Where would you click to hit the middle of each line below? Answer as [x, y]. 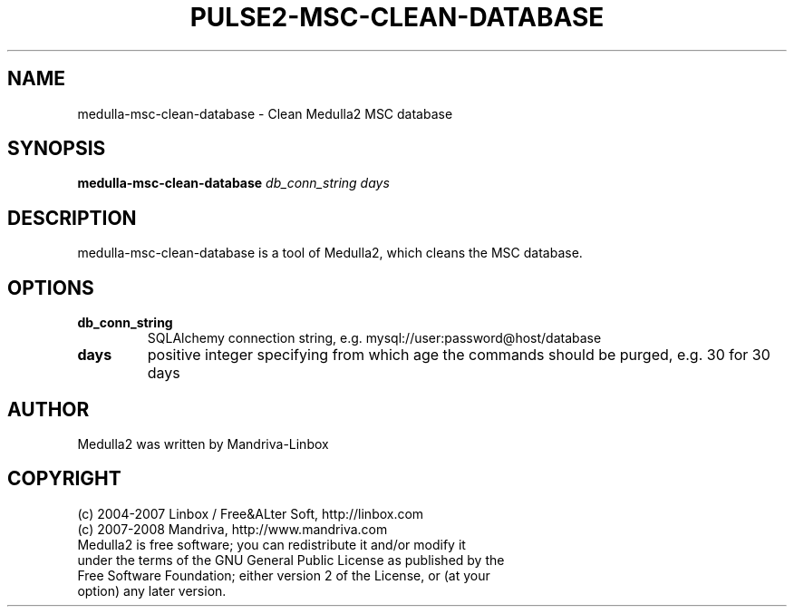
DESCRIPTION [72, 218]
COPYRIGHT [64, 479]
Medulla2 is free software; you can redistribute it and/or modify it [271, 544]
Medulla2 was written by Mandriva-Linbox [203, 443]
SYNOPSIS [57, 149]
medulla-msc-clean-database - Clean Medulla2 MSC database [265, 113]
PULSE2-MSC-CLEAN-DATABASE [397, 17]
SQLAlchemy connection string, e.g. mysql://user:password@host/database [374, 338]
